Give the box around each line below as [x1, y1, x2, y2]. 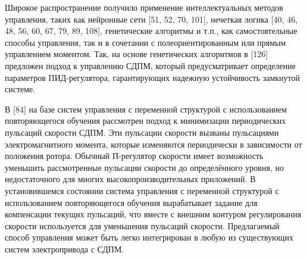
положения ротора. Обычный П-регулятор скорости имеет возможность [5, 149, 264, 162]
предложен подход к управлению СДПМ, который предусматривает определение [5, 59, 296, 71]
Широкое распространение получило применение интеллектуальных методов [5, 1, 283, 13]
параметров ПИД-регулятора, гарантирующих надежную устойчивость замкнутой [5, 71, 300, 83]
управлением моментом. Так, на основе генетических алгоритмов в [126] [5, 48, 268, 60]
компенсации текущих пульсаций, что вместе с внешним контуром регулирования [5, 208, 302, 220]
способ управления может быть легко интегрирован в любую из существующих [5, 231, 293, 244]
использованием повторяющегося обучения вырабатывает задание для [5, 196, 258, 208]
